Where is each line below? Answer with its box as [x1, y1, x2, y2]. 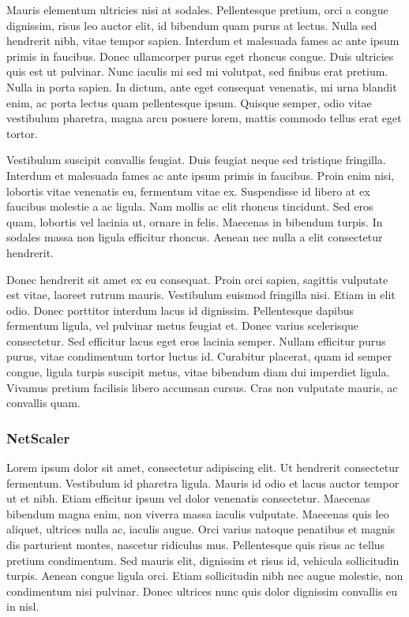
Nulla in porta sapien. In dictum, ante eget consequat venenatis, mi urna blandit [6, 78, 397, 95]
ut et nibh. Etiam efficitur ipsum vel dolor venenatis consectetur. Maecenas [6, 490, 370, 507]
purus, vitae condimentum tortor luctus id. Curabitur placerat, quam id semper [6, 348, 392, 365]
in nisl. [6, 598, 39, 615]
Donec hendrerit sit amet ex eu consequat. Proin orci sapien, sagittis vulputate [6, 271, 388, 287]
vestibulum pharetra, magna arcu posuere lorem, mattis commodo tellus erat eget [6, 110, 402, 126]
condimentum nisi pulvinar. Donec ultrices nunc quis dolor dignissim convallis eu [6, 582, 398, 599]
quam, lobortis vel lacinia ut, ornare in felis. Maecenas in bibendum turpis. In [6, 213, 383, 230]
